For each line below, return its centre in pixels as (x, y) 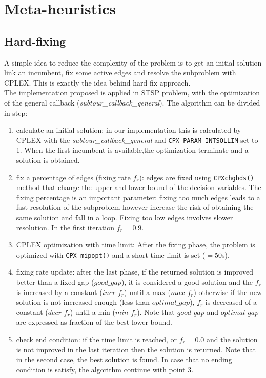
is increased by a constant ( (59, 292)
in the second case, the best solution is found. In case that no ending (124, 359)
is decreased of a (231, 302)
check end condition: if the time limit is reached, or (96, 339)
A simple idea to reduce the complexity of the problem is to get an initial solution (133, 62)
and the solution (232, 339)
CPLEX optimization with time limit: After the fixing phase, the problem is (136, 245)
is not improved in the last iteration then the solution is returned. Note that (136, 349)
